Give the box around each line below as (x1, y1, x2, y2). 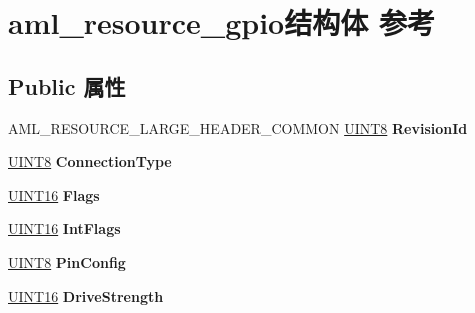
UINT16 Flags (8, 184, 100, 205)
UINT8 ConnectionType (8, 151, 172, 172)
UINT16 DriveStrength (8, 285, 164, 306)
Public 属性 (8, 70, 126, 101)
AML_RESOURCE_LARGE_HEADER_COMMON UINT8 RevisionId (8, 117, 468, 138)
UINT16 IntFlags (8, 218, 121, 239)
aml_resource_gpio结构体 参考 (8, 2, 435, 43)
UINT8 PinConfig (8, 251, 126, 272)
